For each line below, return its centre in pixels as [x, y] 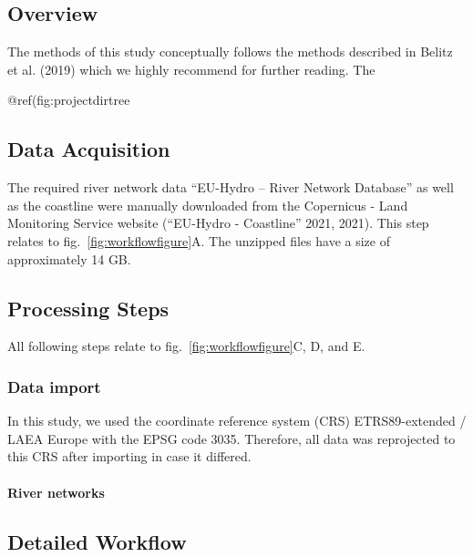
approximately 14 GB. [69, 258]
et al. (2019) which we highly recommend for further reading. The [191, 69]
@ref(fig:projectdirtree [69, 100]
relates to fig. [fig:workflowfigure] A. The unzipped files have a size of [199, 240]
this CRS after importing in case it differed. [129, 456]
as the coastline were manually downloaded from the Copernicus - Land [208, 205]
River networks [56, 492]
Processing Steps [88, 308]
